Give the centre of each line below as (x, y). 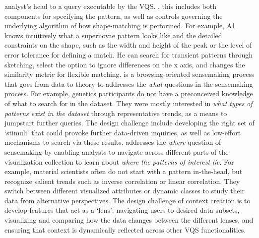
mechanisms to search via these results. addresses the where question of (113, 142)
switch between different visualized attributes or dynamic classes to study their (125, 191)
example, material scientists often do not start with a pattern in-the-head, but (124, 171)
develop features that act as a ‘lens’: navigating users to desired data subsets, (122, 210)
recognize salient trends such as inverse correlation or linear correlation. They (122, 181)
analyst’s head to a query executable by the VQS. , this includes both (110, 6)
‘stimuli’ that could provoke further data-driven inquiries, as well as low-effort (123, 132)
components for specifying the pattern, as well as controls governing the (114, 16)
